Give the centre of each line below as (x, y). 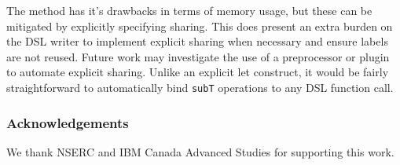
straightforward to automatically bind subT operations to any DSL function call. (200, 87)
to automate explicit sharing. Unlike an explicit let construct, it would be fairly (198, 72)
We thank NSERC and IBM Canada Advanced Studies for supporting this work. (200, 151)
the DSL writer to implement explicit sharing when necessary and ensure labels (197, 41)
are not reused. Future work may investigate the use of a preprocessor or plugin (198, 56)
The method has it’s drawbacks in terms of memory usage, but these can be (189, 10)
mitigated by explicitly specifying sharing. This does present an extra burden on (200, 26)
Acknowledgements (68, 122)
